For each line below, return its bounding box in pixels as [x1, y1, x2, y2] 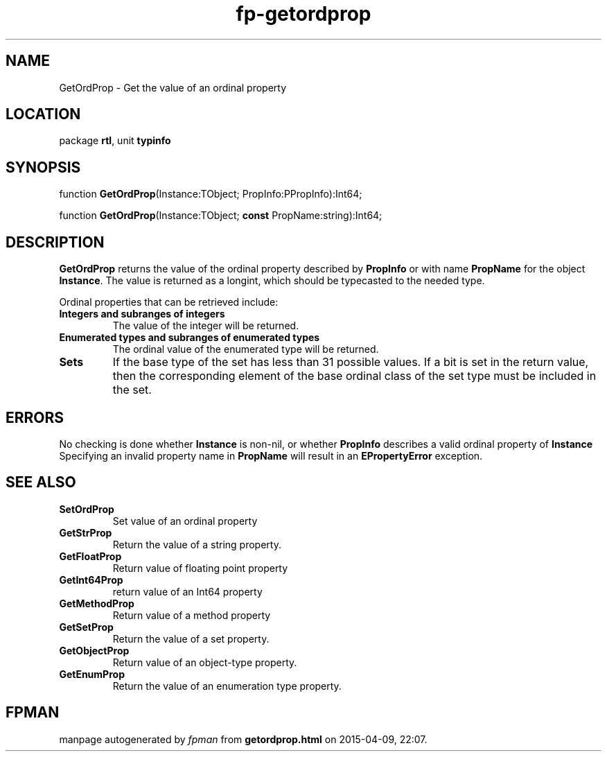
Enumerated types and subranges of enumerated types [59, 331, 320, 344]
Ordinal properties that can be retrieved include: [59, 296, 279, 308]
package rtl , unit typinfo [59, 134, 171, 147]
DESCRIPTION [6, 233, 105, 251]
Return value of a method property [112, 609, 271, 621]
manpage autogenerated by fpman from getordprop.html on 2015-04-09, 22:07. [59, 733, 428, 745]
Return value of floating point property [112, 562, 288, 574]
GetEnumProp [59, 668, 125, 680]
